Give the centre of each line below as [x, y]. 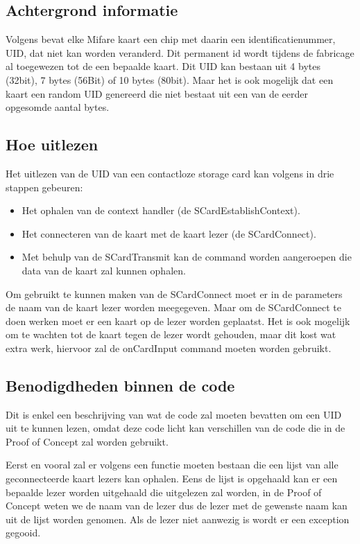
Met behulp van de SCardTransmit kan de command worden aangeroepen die [187, 257]
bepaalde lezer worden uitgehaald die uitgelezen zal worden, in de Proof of [164, 492]
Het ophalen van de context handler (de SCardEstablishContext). [161, 210]
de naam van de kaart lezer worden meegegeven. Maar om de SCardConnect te [173, 307]
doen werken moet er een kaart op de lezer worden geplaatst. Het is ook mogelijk [178, 321]
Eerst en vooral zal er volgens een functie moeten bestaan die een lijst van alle [172, 465]
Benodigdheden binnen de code [120, 385]
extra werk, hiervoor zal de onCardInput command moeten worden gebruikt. [169, 348]
